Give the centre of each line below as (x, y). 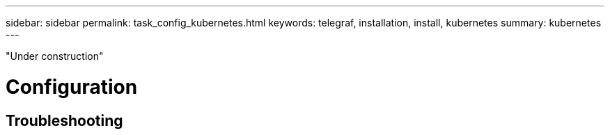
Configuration (72, 87)
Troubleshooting (64, 120)
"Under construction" (55, 56)
